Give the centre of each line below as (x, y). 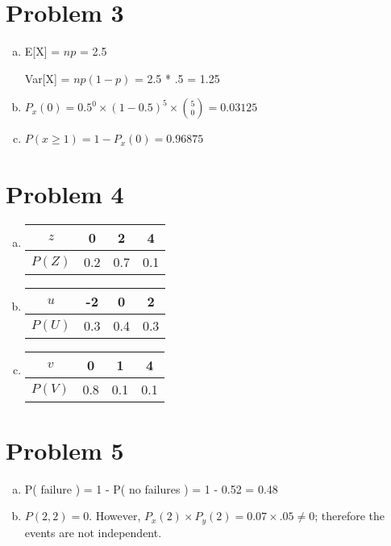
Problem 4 (65, 193)
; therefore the (349, 516)
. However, (115, 516)
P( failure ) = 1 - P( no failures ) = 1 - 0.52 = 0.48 (151, 488)
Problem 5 (65, 450)
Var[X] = (47, 78)
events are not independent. (93, 532)
